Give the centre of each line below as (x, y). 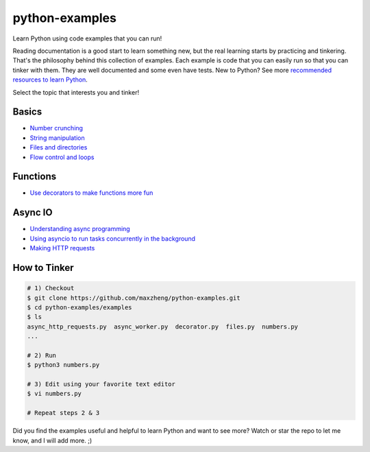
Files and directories (59, 147)
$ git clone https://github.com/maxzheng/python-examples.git (134, 298)
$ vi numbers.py (54, 394)
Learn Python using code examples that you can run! (87, 38)
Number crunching (57, 128)
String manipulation (57, 138)
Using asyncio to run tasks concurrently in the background (112, 238)
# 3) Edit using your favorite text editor (101, 384)
